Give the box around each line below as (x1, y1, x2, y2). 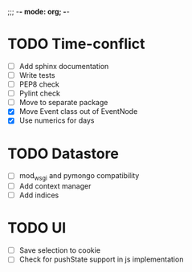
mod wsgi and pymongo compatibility (18, 171, 140, 183)
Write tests (18, 71, 55, 79)
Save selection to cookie (18, 246, 101, 255)
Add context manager (18, 181, 92, 191)
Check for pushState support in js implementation (18, 254, 184, 264)
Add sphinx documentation (18, 61, 109, 71)
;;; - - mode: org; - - (7, 7, 70, 16)
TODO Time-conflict (7, 35, 145, 53)
